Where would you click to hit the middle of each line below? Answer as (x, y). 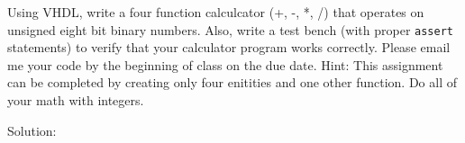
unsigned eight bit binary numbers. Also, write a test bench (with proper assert (230, 29)
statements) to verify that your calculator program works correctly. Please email (229, 47)
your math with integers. (76, 100)
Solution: (32, 130)
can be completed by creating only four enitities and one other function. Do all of (232, 82)
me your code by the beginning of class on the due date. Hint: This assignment (225, 64)
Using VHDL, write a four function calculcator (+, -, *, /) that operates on (216, 12)
